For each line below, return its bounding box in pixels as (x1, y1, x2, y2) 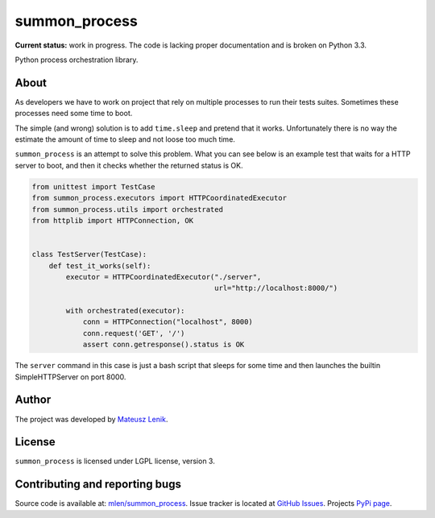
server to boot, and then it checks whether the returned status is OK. (14, 160, 243, 170)
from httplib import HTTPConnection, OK (31, 216, 193, 225)
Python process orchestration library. (14, 55, 139, 64)
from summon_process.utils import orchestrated (31, 205, 223, 213)
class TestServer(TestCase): (31, 250, 147, 259)
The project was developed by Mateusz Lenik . (14, 414, 168, 424)
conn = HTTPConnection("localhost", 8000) (82, 317, 253, 326)
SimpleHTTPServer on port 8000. (14, 371, 126, 382)
